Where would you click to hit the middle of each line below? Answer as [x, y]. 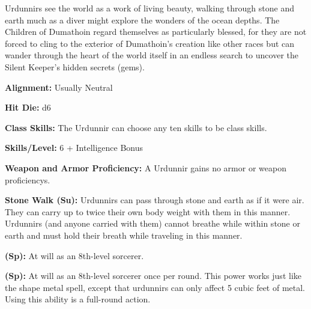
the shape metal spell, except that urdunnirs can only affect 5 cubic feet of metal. [155, 287]
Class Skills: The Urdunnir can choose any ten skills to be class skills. [136, 127]
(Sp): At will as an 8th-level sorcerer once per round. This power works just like [153, 276]
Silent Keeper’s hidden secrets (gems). [75, 66]
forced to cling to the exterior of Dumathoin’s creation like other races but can [150, 43]
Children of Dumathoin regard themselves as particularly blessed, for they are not [156, 32]
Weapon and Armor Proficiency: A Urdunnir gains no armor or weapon [146, 167]
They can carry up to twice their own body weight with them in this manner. [148, 211]
